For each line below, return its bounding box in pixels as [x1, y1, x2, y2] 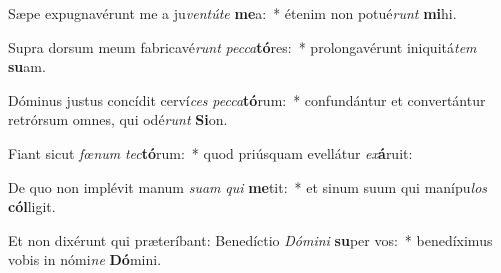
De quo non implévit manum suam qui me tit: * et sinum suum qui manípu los [8, 176, 488, 197]
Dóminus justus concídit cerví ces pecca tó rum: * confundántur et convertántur [8, 89, 486, 110]
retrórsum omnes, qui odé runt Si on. [8, 109, 228, 130]
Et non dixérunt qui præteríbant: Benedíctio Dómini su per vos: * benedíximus [8, 229, 493, 250]
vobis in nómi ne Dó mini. [8, 249, 162, 270]
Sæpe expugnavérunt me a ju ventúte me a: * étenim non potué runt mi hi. [8, 3, 457, 23]
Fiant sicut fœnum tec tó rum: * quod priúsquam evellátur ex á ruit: [8, 142, 413, 163]
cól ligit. [8, 196, 56, 217]
